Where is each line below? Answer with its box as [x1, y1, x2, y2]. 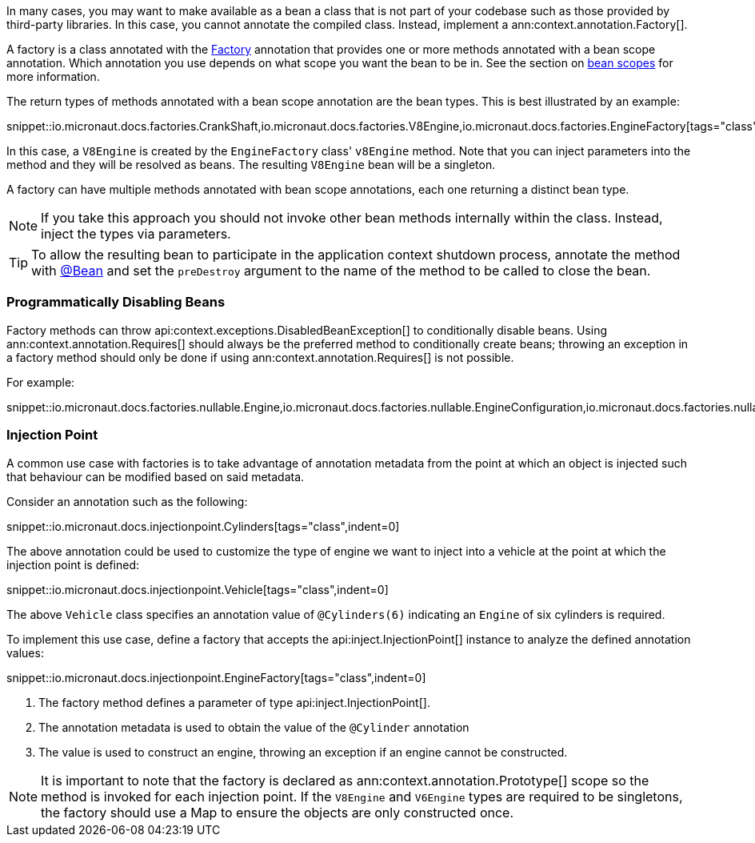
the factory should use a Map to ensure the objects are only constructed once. [41, 804, 514, 821]
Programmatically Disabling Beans [6, 294, 226, 311]
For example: [6, 375, 75, 389]
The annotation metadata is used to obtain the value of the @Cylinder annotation [38, 720, 469, 734]
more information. [6, 70, 100, 83]
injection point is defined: [6, 557, 139, 572]
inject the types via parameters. [41, 226, 231, 242]
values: [6, 645, 44, 660]
